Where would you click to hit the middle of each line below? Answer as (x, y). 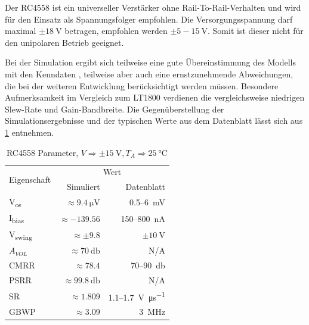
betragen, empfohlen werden (116, 31)
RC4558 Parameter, (42, 152)
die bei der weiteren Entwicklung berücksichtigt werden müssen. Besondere (142, 85)
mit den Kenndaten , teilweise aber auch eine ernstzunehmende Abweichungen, (149, 74)
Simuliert (84, 187)
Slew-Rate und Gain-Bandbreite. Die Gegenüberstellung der (115, 109)
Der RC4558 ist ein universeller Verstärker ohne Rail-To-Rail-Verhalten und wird (153, 7)
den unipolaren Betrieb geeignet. (64, 42)
